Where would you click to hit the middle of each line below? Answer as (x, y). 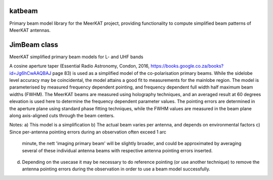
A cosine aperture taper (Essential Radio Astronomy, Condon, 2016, (80, 66)
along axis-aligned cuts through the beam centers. (62, 115)
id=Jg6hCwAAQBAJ (30, 73)
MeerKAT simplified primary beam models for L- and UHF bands (76, 57)
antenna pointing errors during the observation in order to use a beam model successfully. (116, 169)
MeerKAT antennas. (30, 30)
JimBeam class (34, 45)
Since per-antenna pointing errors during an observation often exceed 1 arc (88, 132)
